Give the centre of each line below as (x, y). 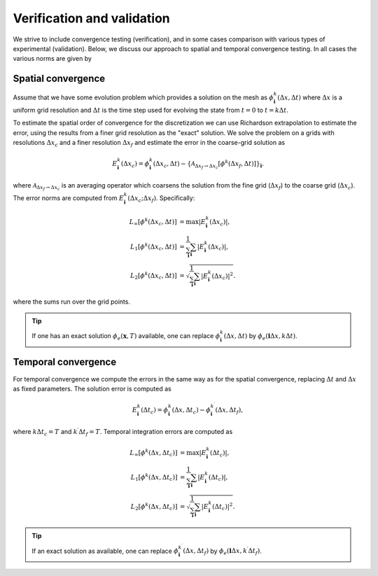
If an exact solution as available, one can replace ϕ (105, 551)
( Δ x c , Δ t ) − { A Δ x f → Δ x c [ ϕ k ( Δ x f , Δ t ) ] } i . (209, 164)
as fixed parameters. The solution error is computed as (92, 388)
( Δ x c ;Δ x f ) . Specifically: (161, 198)
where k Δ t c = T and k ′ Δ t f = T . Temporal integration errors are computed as (123, 432)
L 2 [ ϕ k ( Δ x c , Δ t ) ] (154, 276)
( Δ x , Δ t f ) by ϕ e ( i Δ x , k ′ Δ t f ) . (223, 551)
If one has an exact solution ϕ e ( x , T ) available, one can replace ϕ (126, 337)
